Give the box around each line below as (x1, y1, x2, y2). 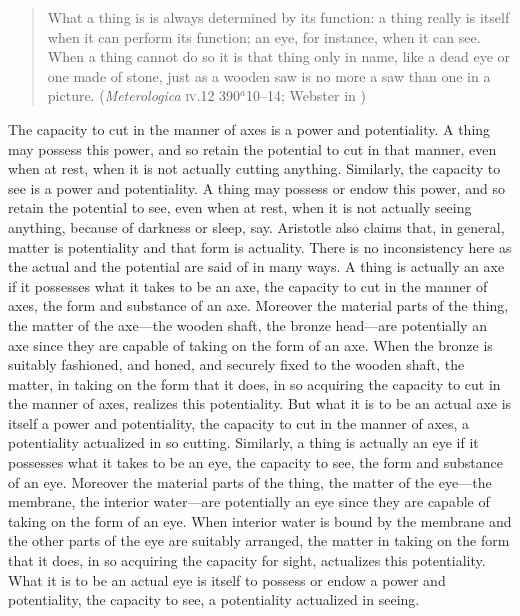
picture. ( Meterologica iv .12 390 (47, 85, 241, 106)
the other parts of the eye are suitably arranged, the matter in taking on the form (8, 530, 510, 551)
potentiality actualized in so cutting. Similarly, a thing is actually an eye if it (8, 432, 479, 453)
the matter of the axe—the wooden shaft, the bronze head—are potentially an (8, 314, 487, 335)
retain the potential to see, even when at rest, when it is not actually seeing (8, 197, 472, 218)
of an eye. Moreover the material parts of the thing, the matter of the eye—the (8, 471, 492, 492)
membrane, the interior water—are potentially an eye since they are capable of (8, 491, 490, 512)
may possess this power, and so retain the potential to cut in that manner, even (8, 138, 497, 159)
